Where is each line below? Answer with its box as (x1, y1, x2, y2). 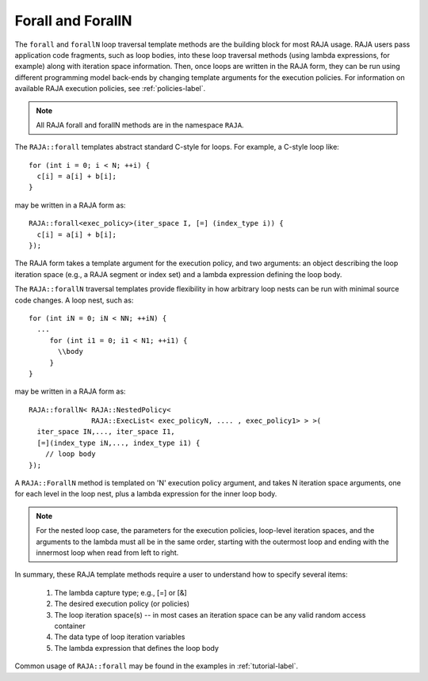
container (54, 621, 86, 630)
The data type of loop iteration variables (54, 632, 185, 641)
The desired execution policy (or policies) (54, 599, 190, 609)
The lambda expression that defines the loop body (54, 643, 220, 652)
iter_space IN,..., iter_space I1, (36, 428, 176, 436)
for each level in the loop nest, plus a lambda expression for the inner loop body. (14, 489, 277, 499)
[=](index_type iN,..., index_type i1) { (36, 438, 201, 447)
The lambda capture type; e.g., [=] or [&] (54, 588, 188, 597)
